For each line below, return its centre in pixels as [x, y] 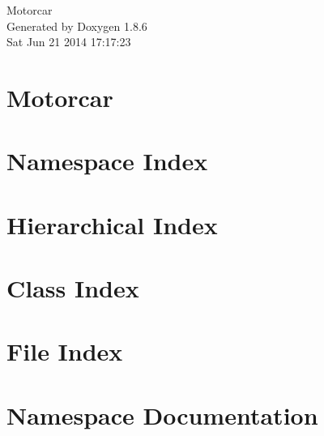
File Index [65, 351]
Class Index [73, 288]
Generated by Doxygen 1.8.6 [77, 26]
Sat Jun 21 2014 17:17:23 [69, 42]
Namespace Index [107, 161]
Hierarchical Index [112, 224]
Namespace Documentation [162, 415]
